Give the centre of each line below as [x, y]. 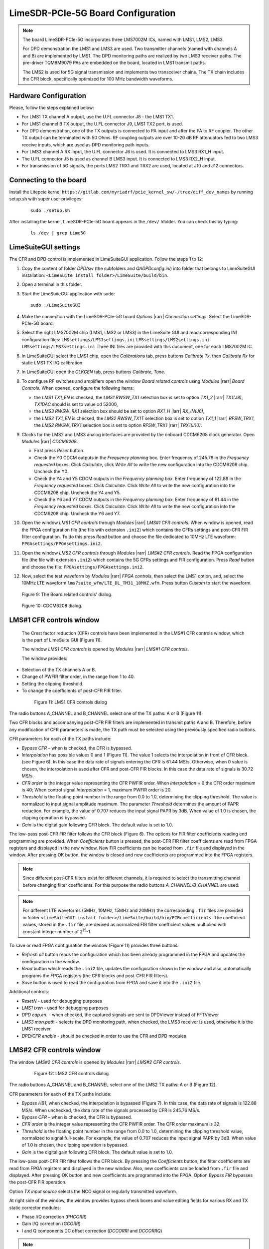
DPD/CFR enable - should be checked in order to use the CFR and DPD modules [104, 1036]
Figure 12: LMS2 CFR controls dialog [71, 1073]
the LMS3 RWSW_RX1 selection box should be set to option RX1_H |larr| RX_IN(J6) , [119, 411]
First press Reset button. [59, 451]
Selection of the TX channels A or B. [59, 670]
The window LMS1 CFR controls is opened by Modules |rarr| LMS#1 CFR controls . [105, 649]
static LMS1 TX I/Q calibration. [53, 363]
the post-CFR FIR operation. [38, 1182]
